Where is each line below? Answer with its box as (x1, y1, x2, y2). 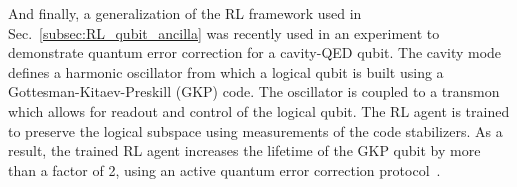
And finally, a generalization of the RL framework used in (8, 3, 362, 23)
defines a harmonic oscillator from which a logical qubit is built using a (8, 61, 444, 82)
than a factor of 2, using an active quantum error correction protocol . (8, 159, 441, 180)
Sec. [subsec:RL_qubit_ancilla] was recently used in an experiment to (8, 22, 440, 43)
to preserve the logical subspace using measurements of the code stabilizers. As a (8, 120, 503, 141)
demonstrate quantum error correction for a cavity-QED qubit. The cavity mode (8, 42, 502, 63)
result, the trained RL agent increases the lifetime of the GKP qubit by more (8, 140, 481, 161)
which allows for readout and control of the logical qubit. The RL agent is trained (8, 100, 510, 121)
